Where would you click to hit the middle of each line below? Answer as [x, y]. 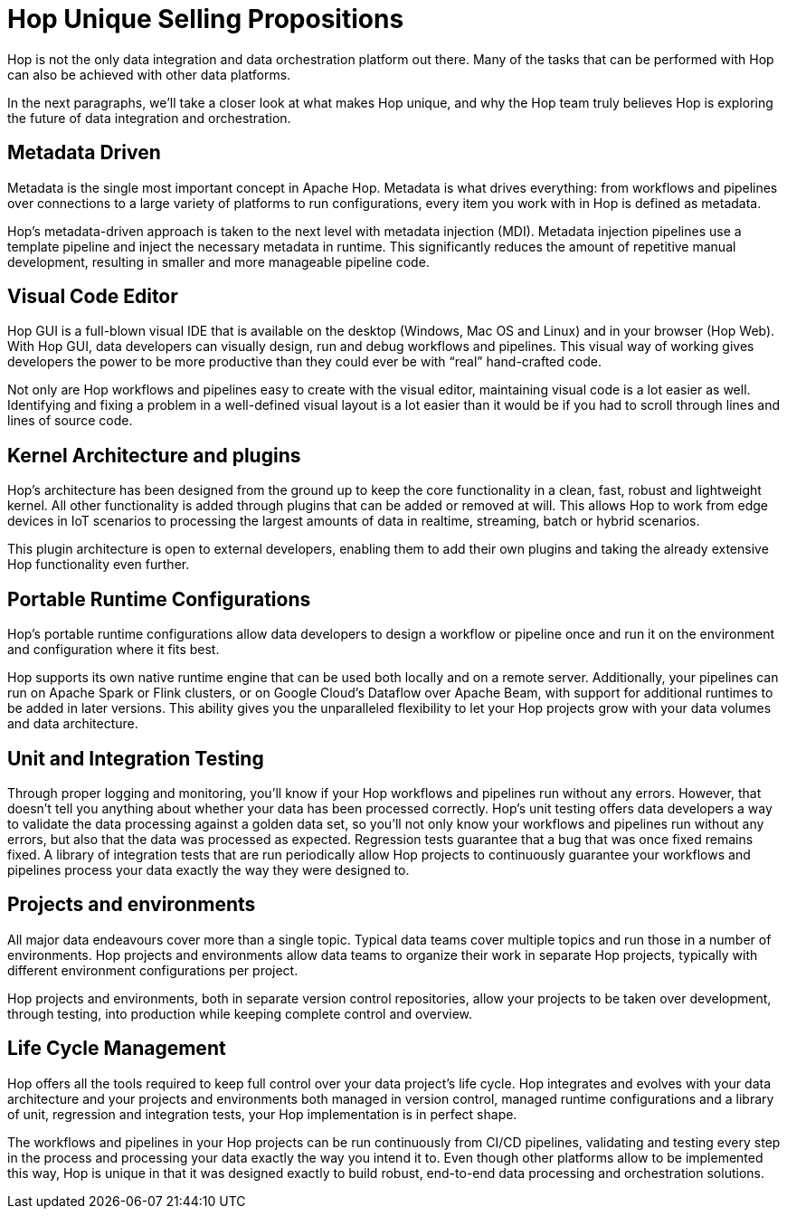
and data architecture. [73, 724]
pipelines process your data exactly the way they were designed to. [209, 869]
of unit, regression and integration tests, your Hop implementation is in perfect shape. [262, 1114]
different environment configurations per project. [153, 970]
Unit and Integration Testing [136, 758]
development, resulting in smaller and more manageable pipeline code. [218, 261]
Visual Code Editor [93, 297]
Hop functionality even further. [99, 565]
